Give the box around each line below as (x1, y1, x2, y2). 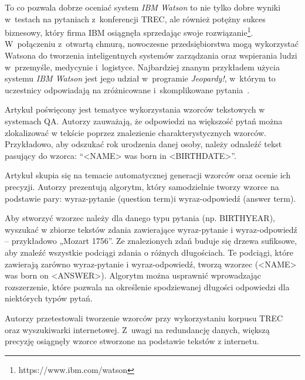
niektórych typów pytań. (5, 292, 93, 304)
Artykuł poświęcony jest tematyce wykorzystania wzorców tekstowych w (5, 103, 265, 116)
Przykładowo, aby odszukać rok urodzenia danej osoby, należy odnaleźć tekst (5, 138, 282, 150)
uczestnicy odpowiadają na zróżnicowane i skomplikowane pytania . (5, 83, 250, 96)
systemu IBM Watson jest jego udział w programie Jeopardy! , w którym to (5, 72, 276, 84)
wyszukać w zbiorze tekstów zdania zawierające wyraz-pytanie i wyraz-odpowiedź (5, 223, 297, 235)
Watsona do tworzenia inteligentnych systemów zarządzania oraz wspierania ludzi (5, 49, 297, 62)
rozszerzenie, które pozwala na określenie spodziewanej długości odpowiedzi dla (5, 280, 290, 293)
